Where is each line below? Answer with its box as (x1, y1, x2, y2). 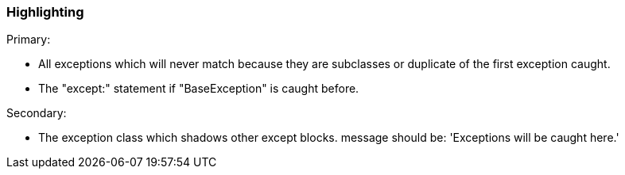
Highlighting (6, 4, 84, 20)
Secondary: (6, 106, 67, 120)
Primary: (6, 32, 51, 47)
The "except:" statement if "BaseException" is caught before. (38, 82, 359, 96)
